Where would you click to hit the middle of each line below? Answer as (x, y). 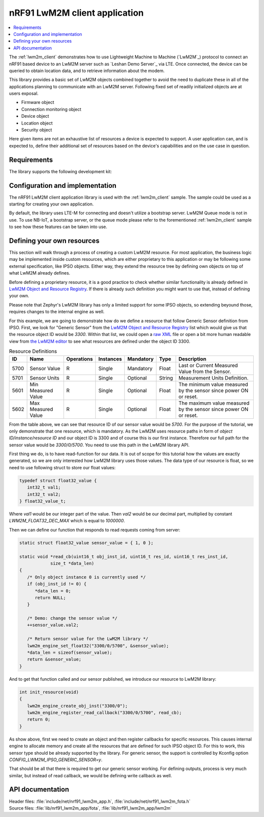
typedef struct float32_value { (58, 480)
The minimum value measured (213, 384)
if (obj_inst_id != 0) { (57, 584)
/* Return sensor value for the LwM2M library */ (88, 639)
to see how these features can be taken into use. (58, 227)
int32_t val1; (44, 487)
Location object (37, 123)
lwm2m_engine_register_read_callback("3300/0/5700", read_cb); (104, 713)
